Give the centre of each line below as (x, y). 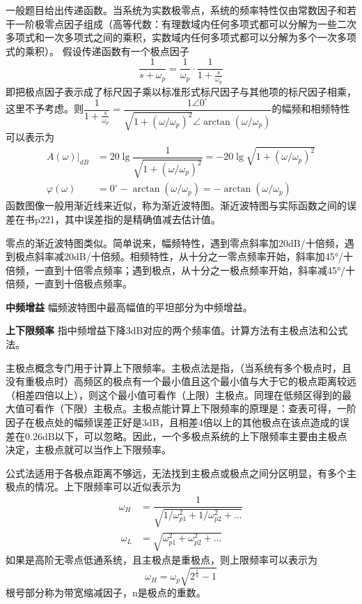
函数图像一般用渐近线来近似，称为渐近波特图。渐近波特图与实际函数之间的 (176, 205)
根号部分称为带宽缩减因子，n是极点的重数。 (106, 592)
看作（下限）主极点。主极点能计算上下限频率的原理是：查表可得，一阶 (195, 408)
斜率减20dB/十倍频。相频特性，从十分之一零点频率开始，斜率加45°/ (189, 256)
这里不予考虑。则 (45, 108)
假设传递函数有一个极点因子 (126, 51)
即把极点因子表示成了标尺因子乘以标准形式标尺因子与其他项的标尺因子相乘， (181, 91)
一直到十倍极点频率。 (83, 284)
